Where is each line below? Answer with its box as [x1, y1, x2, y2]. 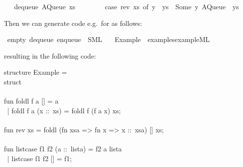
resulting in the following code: [4, 50, 96, 61]
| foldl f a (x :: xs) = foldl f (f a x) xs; [7, 105, 121, 115]
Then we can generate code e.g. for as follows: [4, 18, 142, 28]
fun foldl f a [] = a [4, 96, 59, 106]
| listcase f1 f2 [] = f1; [7, 153, 72, 163]
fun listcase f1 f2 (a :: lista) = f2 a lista [4, 144, 122, 154]
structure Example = [4, 67, 67, 77]
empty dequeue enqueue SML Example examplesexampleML [7, 34, 210, 44]
